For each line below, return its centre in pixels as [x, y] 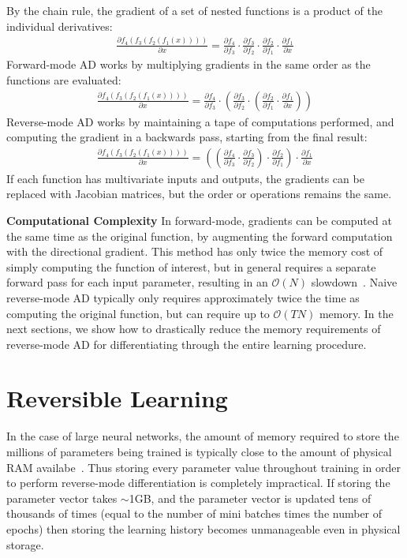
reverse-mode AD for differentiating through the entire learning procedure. [187, 344]
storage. [25, 544]
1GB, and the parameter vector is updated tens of [250, 498]
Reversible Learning [117, 398]
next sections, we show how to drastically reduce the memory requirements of [194, 329]
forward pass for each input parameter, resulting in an [137, 282]
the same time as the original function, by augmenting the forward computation [200, 236]
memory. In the [356, 313]
